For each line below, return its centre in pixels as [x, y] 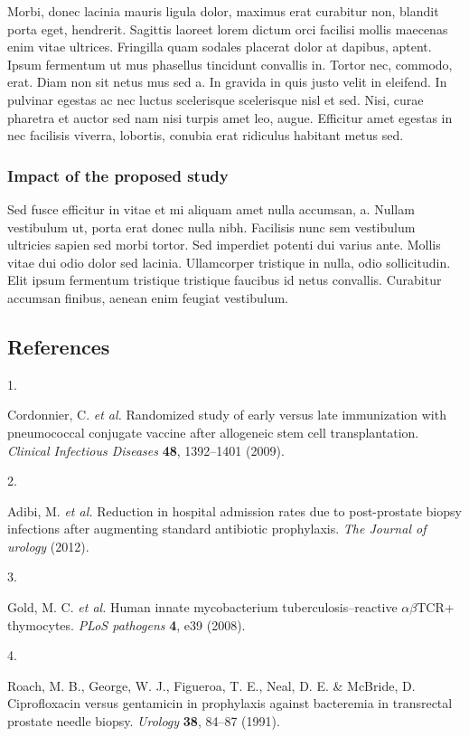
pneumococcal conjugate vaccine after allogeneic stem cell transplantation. [213, 432]
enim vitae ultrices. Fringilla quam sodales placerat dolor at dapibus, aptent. [220, 47]
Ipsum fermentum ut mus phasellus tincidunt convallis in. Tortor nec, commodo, [230, 64]
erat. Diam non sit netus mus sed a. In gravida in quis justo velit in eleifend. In [227, 82]
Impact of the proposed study [118, 175]
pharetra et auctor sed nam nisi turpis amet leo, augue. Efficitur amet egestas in [230, 117]
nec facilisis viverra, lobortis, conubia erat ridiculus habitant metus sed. [206, 135]
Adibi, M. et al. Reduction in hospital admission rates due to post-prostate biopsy [234, 510]
